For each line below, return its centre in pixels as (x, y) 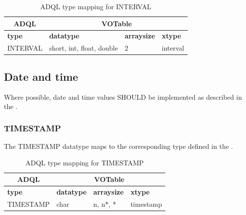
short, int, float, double (84, 48)
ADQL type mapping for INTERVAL (96, 6)
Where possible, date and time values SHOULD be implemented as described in (123, 97)
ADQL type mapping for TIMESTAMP (85, 162)
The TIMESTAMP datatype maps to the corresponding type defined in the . (119, 146)
